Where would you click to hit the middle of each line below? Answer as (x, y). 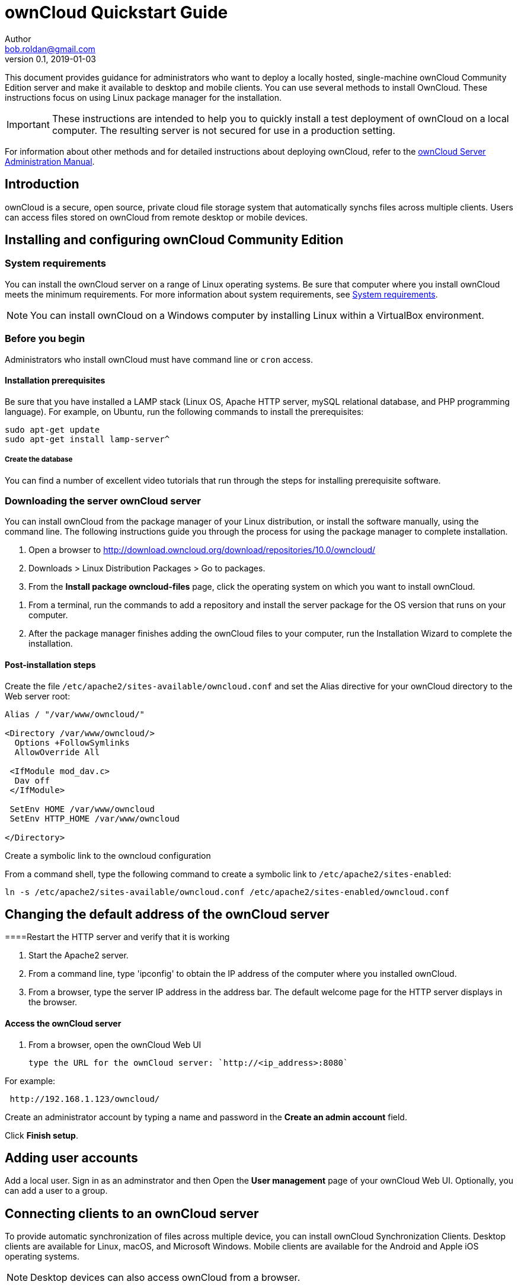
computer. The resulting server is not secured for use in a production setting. (223, 130)
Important (28, 124)
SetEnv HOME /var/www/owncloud (82, 809)
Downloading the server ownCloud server (103, 501)
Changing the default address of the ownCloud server (167, 914)
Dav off (32, 780)
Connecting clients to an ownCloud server (132, 1213)
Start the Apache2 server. (79, 955)
